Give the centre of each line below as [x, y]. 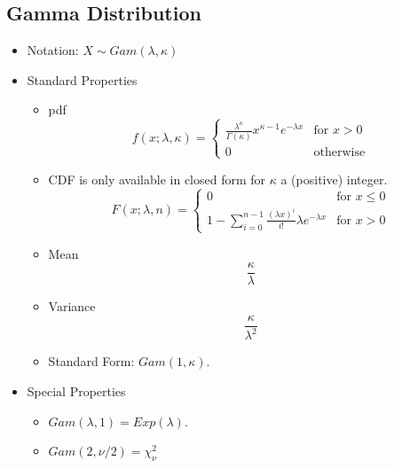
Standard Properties [82, 79]
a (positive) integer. [334, 179]
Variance [72, 306]
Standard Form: [91, 361]
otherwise [339, 152]
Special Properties [76, 391]
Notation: [53, 50]
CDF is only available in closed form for [157, 179]
